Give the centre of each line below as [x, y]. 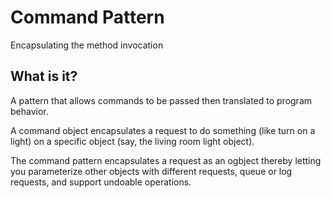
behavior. [29, 111]
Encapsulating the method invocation [87, 45]
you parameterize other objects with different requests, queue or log [151, 171]
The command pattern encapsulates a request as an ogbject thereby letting [166, 160]
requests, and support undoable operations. [101, 182]
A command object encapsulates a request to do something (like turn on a [163, 130]
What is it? [44, 76]
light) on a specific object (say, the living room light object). [132, 141]
